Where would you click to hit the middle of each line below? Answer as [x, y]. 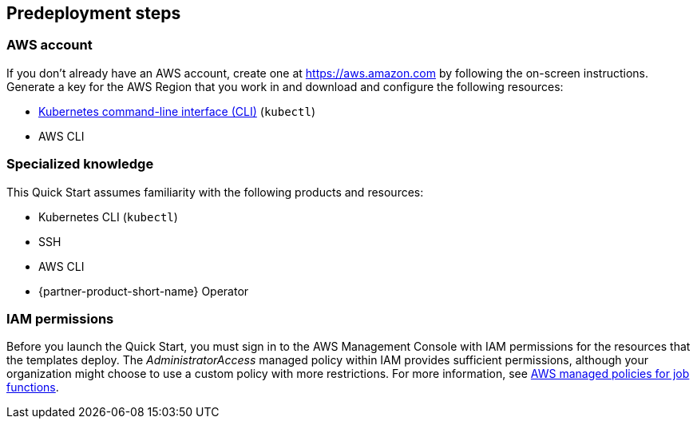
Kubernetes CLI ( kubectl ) [108, 216]
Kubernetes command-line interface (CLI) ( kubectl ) [177, 111]
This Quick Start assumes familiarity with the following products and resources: [215, 192]
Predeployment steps [94, 13]
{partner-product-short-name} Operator [144, 291]
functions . [33, 387]
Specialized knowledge [80, 164]
